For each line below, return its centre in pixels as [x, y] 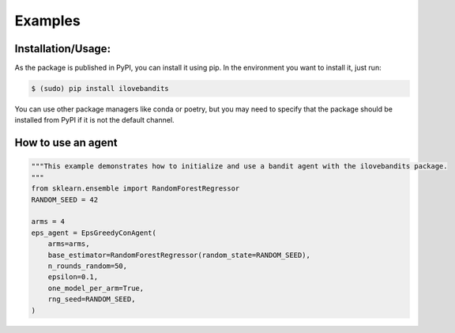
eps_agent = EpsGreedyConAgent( [94, 233]
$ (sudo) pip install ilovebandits [100, 89]
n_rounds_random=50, [88, 266]
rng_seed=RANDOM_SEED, [92, 299]
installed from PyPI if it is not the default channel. [94, 120]
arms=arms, [69, 244]
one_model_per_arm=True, [96, 288]
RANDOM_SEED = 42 [65, 199]
